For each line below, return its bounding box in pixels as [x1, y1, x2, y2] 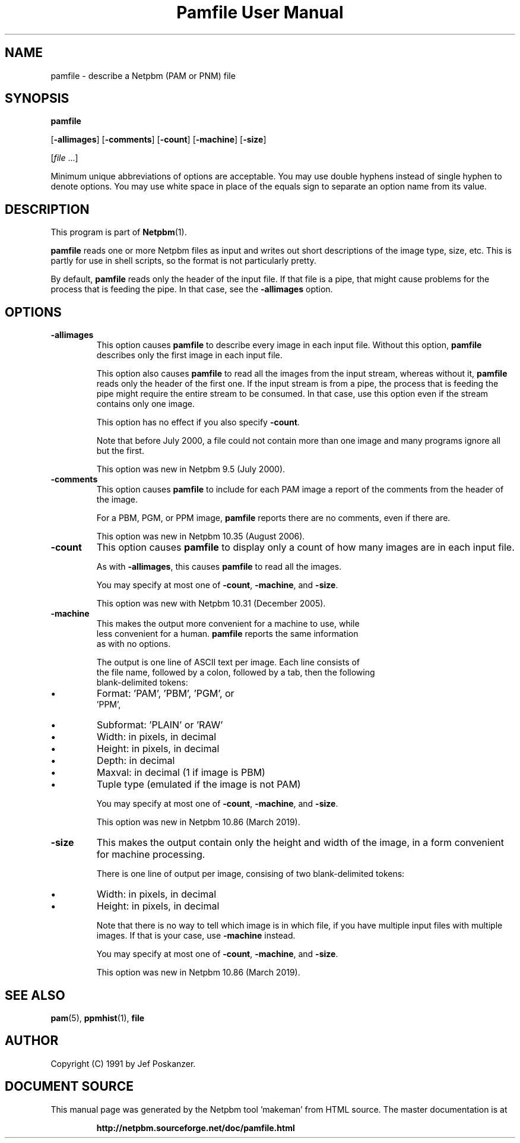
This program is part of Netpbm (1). [50, 227, 187, 238]
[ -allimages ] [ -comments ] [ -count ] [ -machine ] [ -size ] [50, 134, 267, 145]
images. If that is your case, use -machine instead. [96, 930, 296, 941]
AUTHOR [5, 1033, 59, 1049]
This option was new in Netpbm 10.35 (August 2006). [96, 531, 305, 542]
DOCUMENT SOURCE [5, 1079, 134, 1094]
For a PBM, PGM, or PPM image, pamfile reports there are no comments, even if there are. [96, 513, 451, 523]
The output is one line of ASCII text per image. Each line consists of [96, 657, 360, 668]
